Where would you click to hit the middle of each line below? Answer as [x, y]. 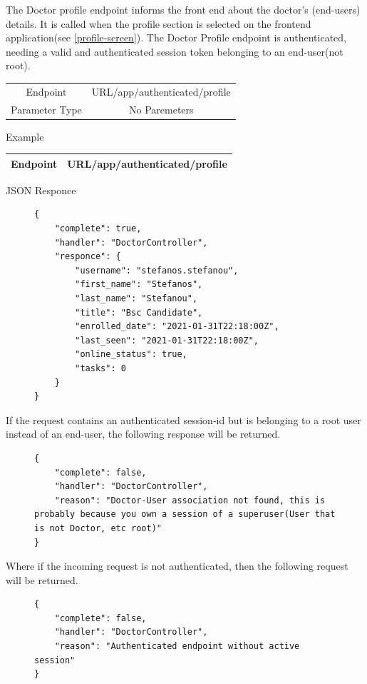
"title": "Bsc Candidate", [139, 312]
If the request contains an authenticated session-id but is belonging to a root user [183, 419]
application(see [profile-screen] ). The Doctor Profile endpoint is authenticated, [176, 37]
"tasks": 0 [100, 368]
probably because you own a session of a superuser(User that [185, 514]
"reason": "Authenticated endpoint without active [177, 647]
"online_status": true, [131, 354]
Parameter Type [46, 109]
